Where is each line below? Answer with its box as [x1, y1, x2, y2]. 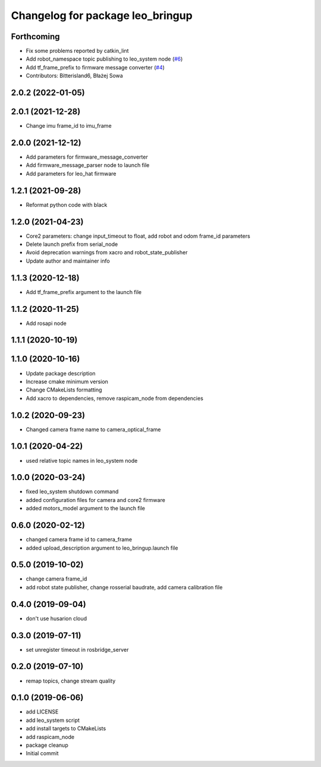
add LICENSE [26, 708, 59, 715]
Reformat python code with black [26, 201, 108, 208]
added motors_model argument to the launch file [26, 505, 146, 512]
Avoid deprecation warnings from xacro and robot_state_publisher [26, 249, 188, 256]
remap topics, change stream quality [26, 677, 116, 684]
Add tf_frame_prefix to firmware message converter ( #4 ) [26, 64, 165, 71]
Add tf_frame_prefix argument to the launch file [26, 288, 142, 295]
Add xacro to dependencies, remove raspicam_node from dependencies [26, 394, 203, 402]
